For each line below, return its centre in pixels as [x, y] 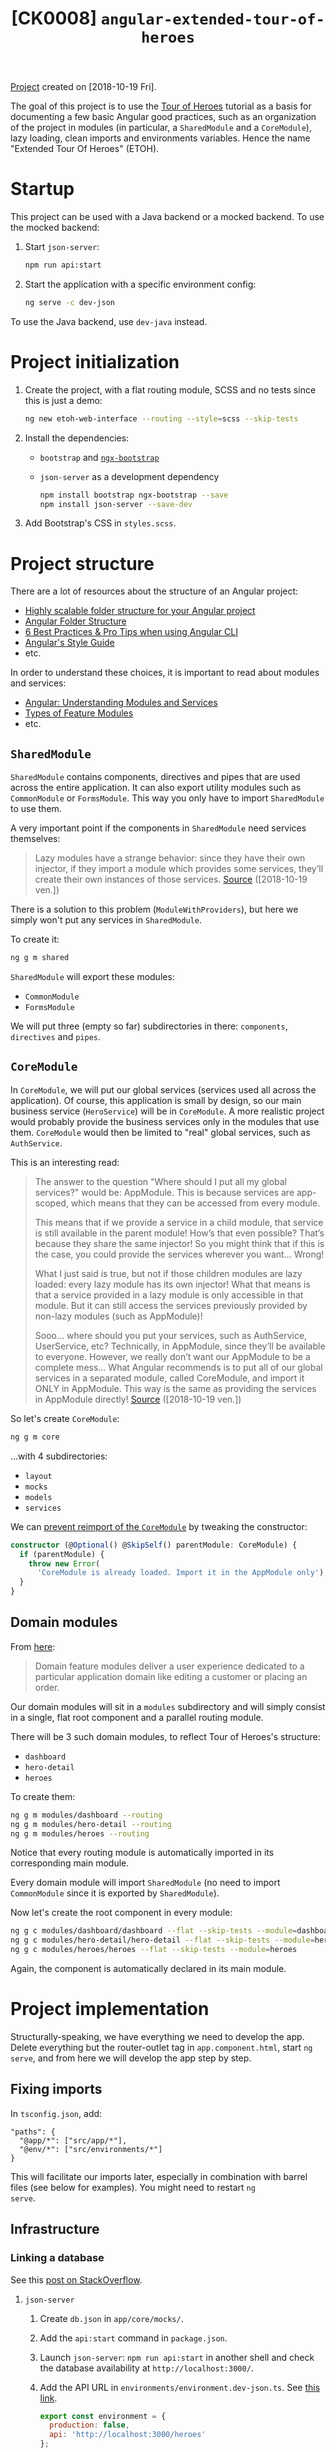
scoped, [51, 1203]
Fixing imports [56, 2089]
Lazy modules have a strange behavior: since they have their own [170, 858]
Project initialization [95, 362]
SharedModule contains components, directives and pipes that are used [155, 777]
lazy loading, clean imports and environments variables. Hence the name [160, 138]
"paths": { [33, 2132]
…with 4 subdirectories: [59, 1456]
